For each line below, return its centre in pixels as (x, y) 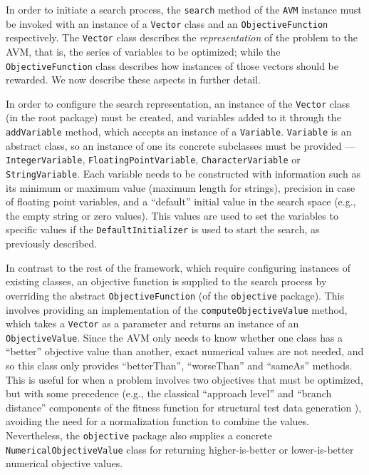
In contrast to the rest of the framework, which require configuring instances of (178, 267)
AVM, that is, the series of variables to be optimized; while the (143, 51)
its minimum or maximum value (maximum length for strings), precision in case (181, 187)
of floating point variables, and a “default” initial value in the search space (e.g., (181, 201)
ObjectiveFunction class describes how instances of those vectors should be (172, 65)
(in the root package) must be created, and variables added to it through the (173, 117)
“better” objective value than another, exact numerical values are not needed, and (185, 351)
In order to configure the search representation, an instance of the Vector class (178, 103)
